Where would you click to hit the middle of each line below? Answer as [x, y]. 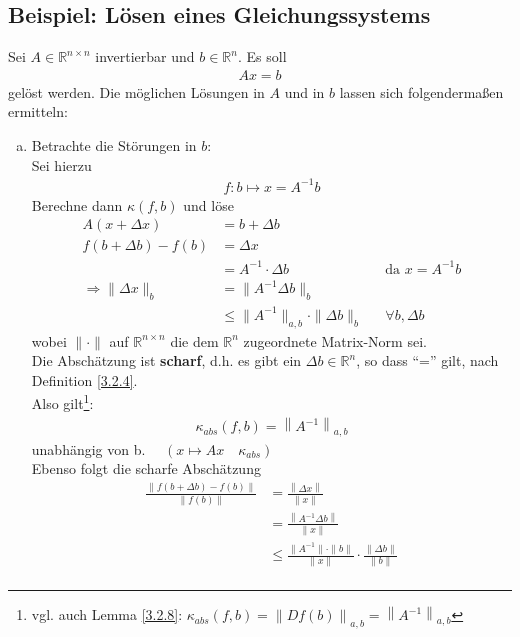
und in [304, 91]
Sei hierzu [61, 164]
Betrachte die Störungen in [114, 145]
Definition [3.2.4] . [84, 379]
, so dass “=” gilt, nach [427, 360]
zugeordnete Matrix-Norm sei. [335, 340]
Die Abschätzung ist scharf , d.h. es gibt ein [166, 360]
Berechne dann [77, 204]
